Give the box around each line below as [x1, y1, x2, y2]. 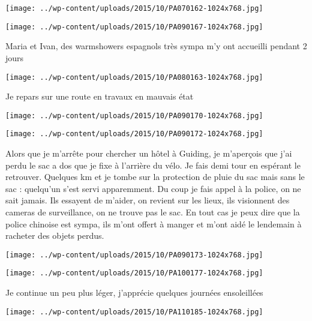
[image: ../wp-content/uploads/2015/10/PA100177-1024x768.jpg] [5, 269, 263, 278]
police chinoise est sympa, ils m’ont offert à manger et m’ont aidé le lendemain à [5, 217, 302, 230]
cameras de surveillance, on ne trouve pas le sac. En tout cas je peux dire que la [5, 206, 300, 218]
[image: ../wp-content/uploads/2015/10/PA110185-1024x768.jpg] [5, 307, 263, 316]
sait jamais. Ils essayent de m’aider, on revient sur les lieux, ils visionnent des [5, 194, 290, 206]
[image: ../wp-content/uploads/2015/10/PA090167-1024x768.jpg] [5, 22, 263, 31]
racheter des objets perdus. [5, 229, 104, 242]
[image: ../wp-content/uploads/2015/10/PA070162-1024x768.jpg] [5, 4, 263, 13]
